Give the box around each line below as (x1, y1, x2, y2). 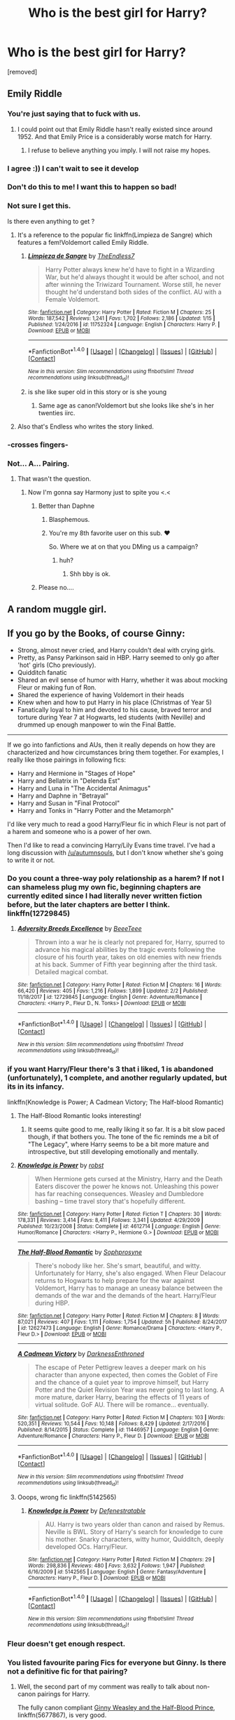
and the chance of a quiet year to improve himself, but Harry (34, 1378, 209, 1386)
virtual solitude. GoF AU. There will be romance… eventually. (34, 1400, 209, 1409)
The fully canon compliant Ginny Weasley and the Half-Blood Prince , (17, 1703, 215, 1712)
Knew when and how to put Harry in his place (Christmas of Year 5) (17, 698, 212, 706)
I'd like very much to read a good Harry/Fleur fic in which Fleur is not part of (7, 820, 226, 828)
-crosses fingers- (7, 440, 69, 450)
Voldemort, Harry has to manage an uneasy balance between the (34, 1284, 223, 1292)
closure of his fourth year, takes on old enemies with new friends (34, 953, 222, 962)
